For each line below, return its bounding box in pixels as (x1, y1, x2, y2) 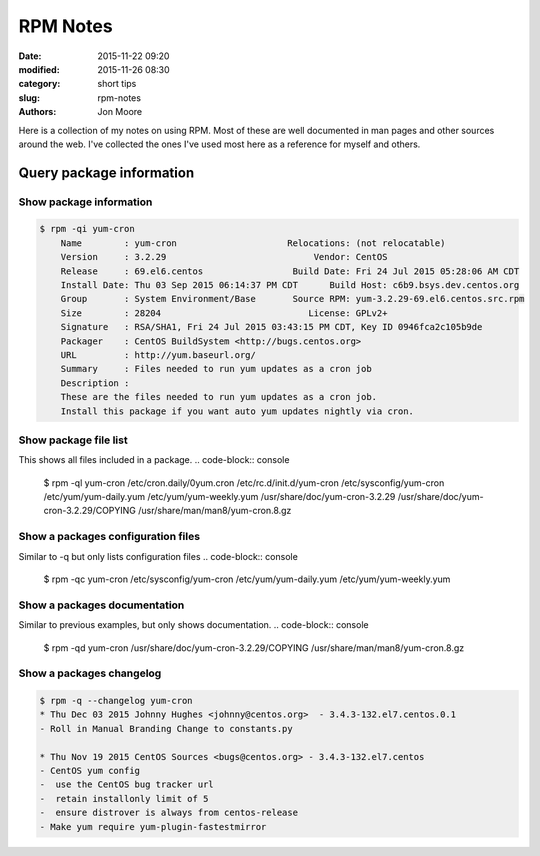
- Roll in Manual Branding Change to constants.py (39, 723, 294, 734)
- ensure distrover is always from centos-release (39, 807, 299, 819)
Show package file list (18, 433, 129, 447)
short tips (97, 78, 137, 90)
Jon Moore (97, 106, 143, 118)
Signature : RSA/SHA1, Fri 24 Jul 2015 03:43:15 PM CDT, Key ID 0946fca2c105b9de (60, 321, 483, 333)
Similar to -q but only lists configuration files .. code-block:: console (18, 550, 299, 562)
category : (18, 78, 61, 90)
